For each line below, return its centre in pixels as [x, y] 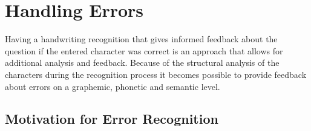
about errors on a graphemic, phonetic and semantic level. [113, 86]
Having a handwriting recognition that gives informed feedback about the [141, 39]
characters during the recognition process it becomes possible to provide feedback [156, 74]
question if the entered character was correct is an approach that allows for [144, 50]
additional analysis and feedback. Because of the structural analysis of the [142, 62]
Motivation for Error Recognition [112, 119]
